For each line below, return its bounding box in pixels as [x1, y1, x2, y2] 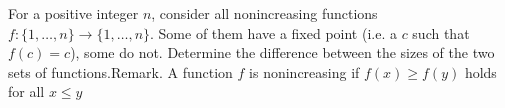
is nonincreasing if [249, 61, 360, 82]
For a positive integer [8, 3, 139, 23]
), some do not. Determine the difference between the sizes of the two [70, 42, 495, 63]
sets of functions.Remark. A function [8, 61, 233, 82]
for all [8, 81, 45, 102]
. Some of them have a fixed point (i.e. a [150, 22, 397, 43]
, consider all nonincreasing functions [151, 3, 378, 23]
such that [412, 22, 470, 43]
